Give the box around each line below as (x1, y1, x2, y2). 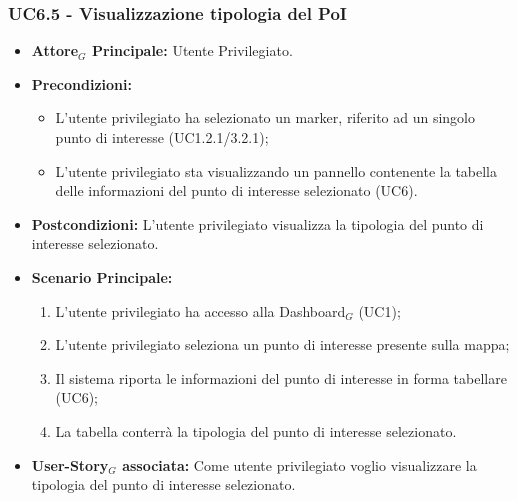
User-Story (31, 454, 109, 475)
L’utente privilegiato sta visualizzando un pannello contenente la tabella (55, 160, 498, 181)
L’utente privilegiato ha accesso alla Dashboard (55, 300, 346, 321)
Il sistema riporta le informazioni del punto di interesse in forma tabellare (55, 367, 507, 388)
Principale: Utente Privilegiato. (91, 40, 293, 61)
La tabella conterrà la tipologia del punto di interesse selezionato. (55, 420, 457, 441)
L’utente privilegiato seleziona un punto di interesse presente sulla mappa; (55, 334, 510, 355)
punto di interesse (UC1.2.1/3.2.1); (55, 127, 269, 147)
